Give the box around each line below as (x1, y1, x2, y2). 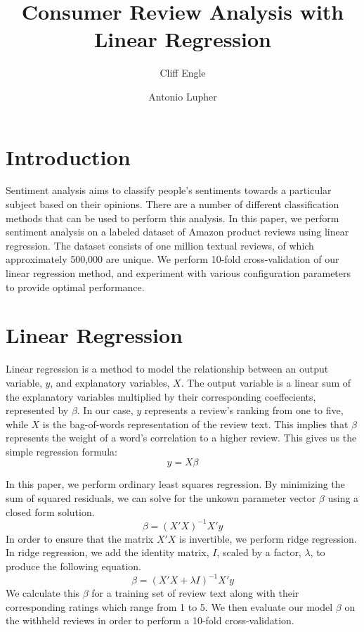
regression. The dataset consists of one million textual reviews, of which (6, 238, 314, 252)
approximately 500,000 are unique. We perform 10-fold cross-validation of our (6, 252, 339, 266)
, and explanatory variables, (50, 375, 170, 389)
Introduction (6, 142, 131, 171)
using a (327, 491, 359, 505)
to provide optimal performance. (6, 279, 145, 294)
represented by (6, 403, 69, 418)
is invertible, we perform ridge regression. (179, 531, 357, 546)
